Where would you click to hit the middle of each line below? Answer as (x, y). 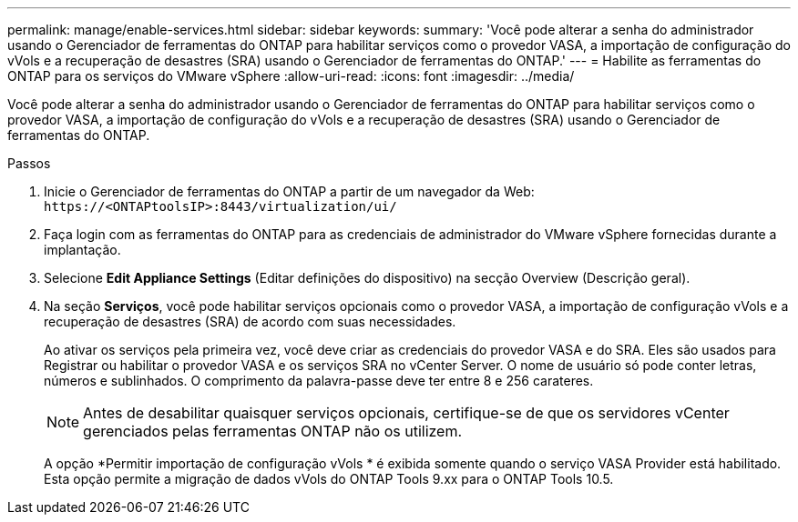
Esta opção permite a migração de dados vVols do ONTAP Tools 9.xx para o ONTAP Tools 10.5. (329, 479)
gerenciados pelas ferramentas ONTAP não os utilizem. (273, 431)
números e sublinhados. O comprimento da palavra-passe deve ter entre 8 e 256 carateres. (319, 381)
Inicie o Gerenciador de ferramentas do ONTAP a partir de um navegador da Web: (289, 191)
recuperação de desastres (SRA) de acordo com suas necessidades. (250, 321)
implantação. (82, 250)
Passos (29, 163)
